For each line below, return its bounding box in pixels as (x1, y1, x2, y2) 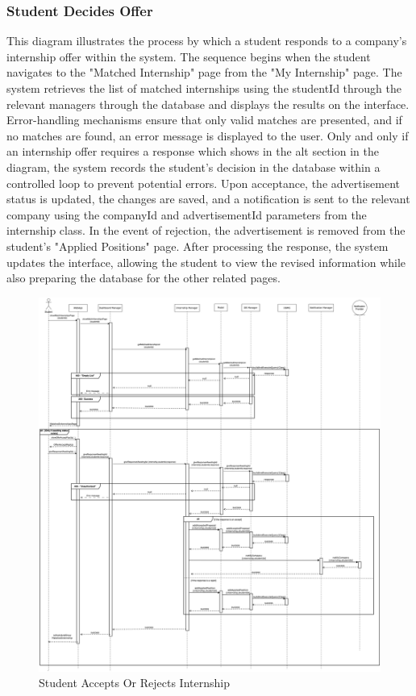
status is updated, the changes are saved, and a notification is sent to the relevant (6, 190, 410, 207)
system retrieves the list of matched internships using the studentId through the (6, 80, 401, 96)
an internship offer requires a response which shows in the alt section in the (6, 143, 379, 160)
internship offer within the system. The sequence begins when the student (6, 48, 371, 65)
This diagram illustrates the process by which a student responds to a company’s (6, 32, 407, 49)
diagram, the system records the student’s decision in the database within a (6, 158, 381, 175)
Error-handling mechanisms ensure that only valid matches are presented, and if (6, 111, 402, 128)
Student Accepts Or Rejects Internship (39, 674, 230, 691)
